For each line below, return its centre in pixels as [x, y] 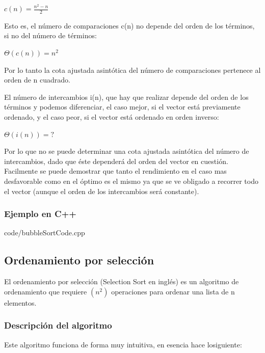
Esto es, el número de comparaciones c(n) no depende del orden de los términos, [129, 25]
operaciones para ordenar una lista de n [173, 291]
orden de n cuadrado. [37, 80]
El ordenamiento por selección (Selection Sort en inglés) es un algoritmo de [122, 281]
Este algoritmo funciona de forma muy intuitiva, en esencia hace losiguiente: [123, 344]
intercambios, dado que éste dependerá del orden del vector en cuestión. [116, 161]
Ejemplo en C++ [40, 214]
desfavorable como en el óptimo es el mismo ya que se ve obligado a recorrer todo [131, 181]
